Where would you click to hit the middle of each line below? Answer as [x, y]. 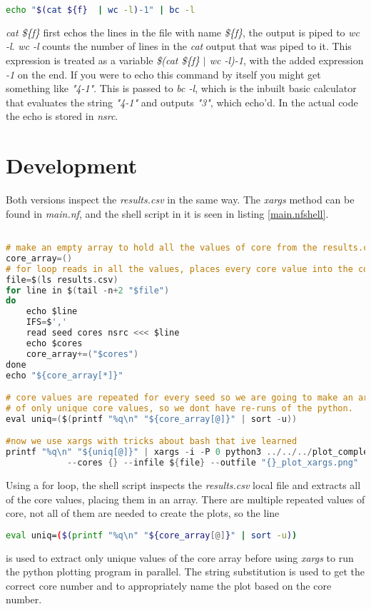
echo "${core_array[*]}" [65, 375]
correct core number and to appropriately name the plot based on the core [169, 585]
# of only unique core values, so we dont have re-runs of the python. [179, 408]
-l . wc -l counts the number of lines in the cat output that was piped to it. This [179, 46]
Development [72, 165]
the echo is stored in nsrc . [62, 116]
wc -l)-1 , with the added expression [286, 60]
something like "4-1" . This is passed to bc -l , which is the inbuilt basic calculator [181, 88]
